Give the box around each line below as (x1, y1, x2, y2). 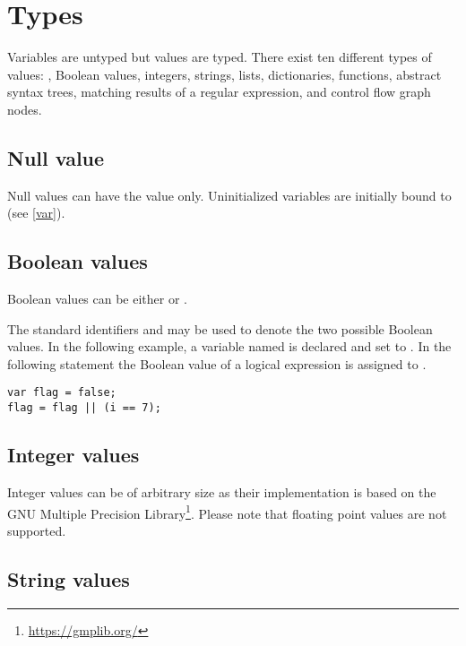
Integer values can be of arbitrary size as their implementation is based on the (7, 482, 436, 501)
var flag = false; (7, 386, 116, 400)
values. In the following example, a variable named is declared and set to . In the (7, 337, 452, 356)
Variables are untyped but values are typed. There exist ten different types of (7, 47, 432, 66)
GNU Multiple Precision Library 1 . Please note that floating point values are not (7, 501, 447, 522)
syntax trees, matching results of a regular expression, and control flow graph (7, 82, 431, 101)
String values (7, 564, 130, 592)
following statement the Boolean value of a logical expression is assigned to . (7, 354, 427, 373)
